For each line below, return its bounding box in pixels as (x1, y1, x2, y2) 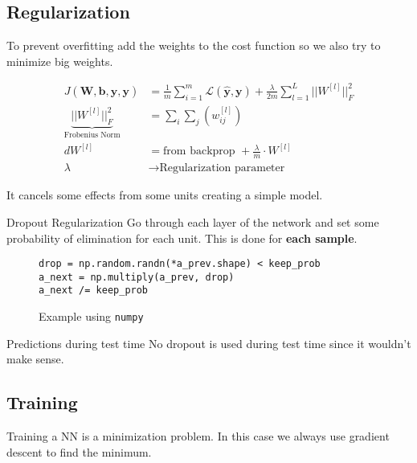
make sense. (6, 350, 64, 367)
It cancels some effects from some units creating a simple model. (6, 186, 323, 203)
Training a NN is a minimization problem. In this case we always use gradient (6, 428, 390, 445)
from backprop (163, 145, 235, 158)
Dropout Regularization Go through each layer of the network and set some (6, 213, 379, 230)
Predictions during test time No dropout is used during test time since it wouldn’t (6, 334, 411, 351)
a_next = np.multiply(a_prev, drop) (39, 271, 235, 283)
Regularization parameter (159, 162, 285, 174)
